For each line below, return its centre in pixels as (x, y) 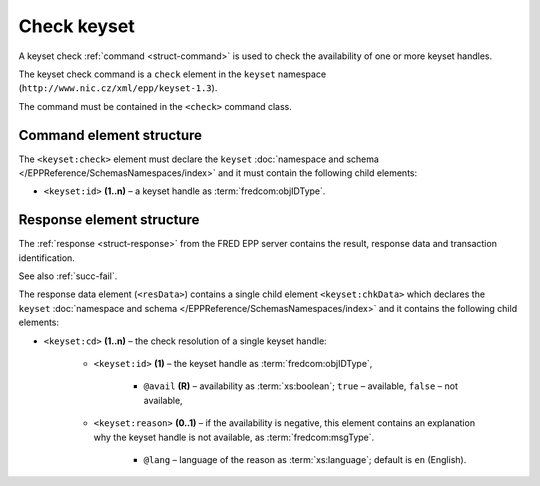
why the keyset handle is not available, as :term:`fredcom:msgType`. (234, 437)
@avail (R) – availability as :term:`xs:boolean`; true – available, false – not (301, 386)
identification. (46, 257)
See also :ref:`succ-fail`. (68, 276)
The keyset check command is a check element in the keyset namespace (172, 74)
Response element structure (109, 220)
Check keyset (76, 26)
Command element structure (110, 135)
